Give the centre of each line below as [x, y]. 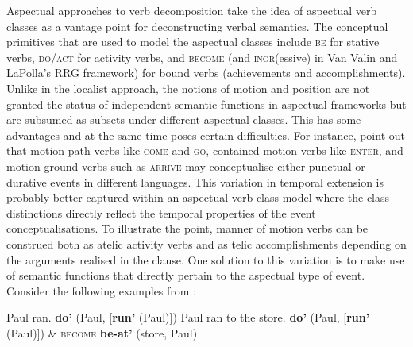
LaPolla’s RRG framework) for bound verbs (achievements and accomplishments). [206, 73]
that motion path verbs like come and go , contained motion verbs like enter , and [205, 150]
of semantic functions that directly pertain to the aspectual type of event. [186, 275]
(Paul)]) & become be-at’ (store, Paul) [102, 332]
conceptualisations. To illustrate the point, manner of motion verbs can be [187, 228]
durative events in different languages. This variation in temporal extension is [195, 181]
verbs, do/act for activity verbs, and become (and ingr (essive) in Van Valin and [202, 57]
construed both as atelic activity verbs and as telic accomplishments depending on [206, 243]
